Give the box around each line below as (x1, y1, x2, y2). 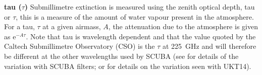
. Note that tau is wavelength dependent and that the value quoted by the (26, 31, 256, 41)
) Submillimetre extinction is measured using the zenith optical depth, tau (24, 2, 255, 12)
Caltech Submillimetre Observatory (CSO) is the (4, 41, 155, 51)
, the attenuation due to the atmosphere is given (108, 21, 258, 32)
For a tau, (4, 21, 35, 32)
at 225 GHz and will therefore (163, 41, 256, 51)
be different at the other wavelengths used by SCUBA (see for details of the (4, 50, 239, 61)
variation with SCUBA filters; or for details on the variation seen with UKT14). (4, 60, 251, 71)
